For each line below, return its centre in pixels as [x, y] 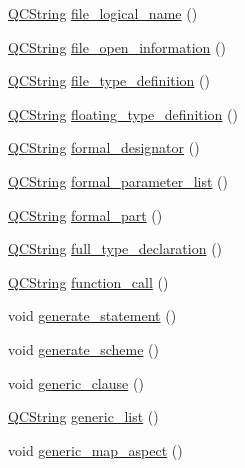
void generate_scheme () [83, 348]
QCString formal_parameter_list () [118, 180]
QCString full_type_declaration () [115, 248]
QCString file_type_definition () [109, 80]
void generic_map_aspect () [95, 449]
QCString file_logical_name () [103, 13]
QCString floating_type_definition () [123, 113]
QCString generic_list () [83, 416]
